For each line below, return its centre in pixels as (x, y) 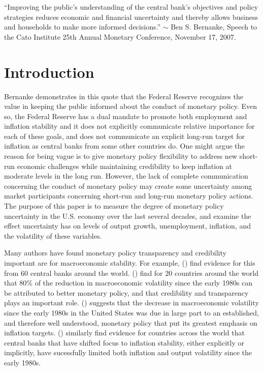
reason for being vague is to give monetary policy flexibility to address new (121, 156)
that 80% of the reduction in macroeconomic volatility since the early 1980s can (128, 283)
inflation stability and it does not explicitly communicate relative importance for (129, 126)
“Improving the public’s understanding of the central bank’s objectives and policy (131, 7)
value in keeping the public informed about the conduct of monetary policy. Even (131, 106)
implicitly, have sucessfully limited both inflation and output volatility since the (128, 352)
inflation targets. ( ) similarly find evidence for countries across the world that (124, 333)
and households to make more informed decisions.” (82, 27)
